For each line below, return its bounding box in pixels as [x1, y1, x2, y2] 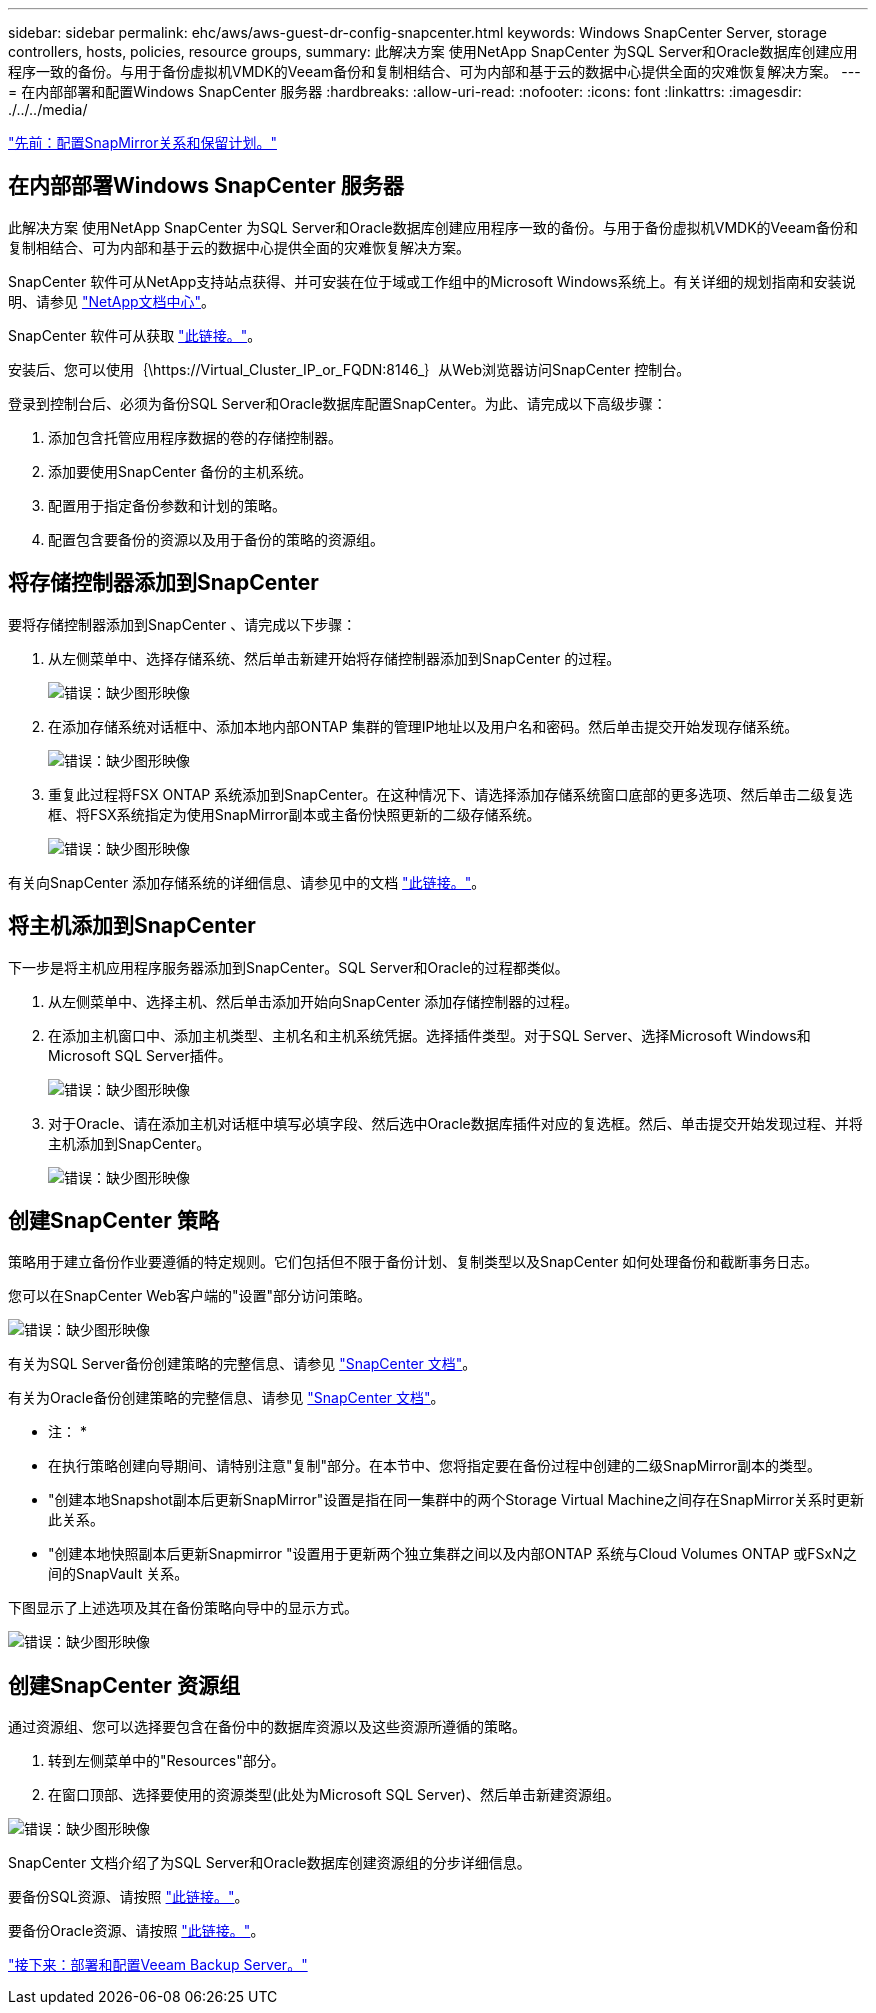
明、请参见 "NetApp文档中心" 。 [8, 292, 216, 310]
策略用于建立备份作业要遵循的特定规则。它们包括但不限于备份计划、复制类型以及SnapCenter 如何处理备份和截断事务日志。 [8, 1253, 819, 1271]
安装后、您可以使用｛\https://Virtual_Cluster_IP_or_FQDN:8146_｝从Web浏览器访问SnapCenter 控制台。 [8, 360, 691, 378]
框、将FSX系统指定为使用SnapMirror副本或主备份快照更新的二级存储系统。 [48, 805, 541, 823]
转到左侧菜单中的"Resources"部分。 [48, 1752, 285, 1770]
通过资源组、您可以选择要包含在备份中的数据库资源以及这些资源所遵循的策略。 [8, 1718, 526, 1736]
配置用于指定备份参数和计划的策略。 [48, 496, 286, 514]
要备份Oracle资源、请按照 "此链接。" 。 [8, 1922, 265, 1940]
